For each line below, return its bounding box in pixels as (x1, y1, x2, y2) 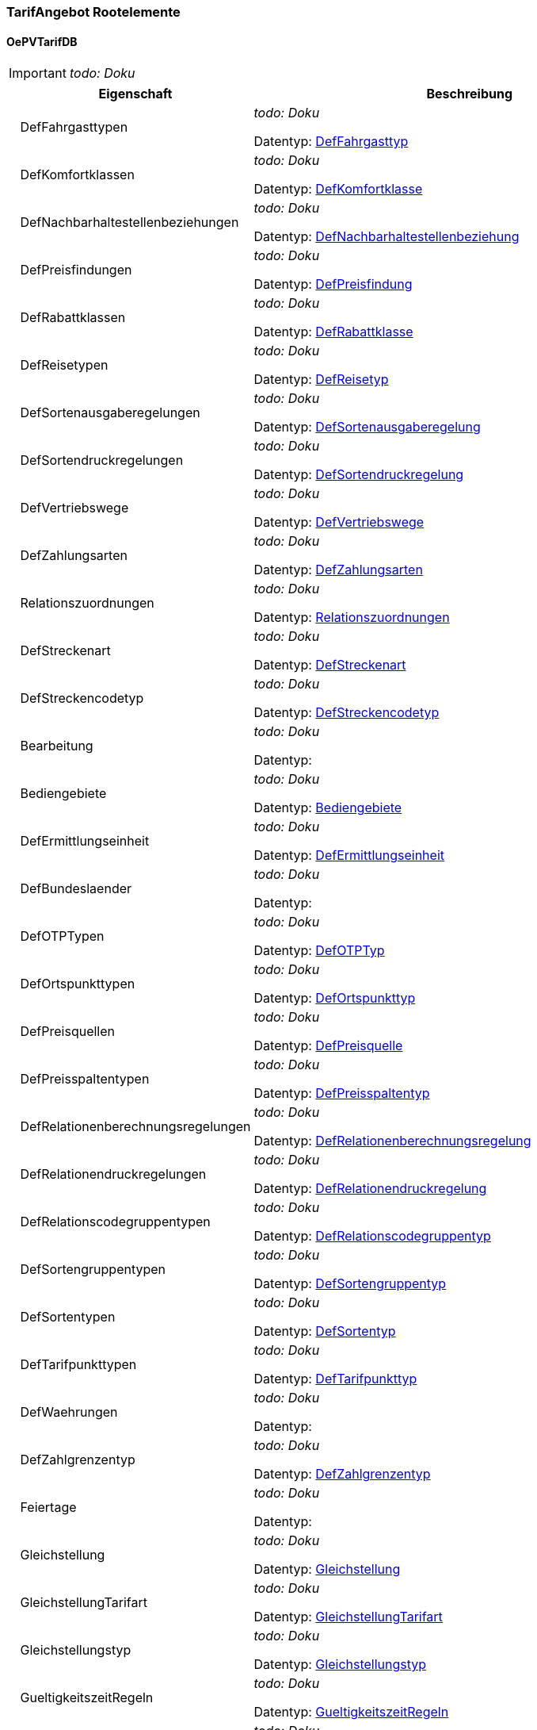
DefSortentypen (20, 1309, 116, 1325)
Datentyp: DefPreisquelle (253, 1038, 403, 1054)
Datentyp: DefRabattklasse (253, 324, 413, 340)
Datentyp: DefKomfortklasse (253, 181, 423, 198)
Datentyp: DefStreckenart (253, 657, 406, 673)
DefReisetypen (20, 357, 109, 374)
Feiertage (20, 1499, 77, 1516)
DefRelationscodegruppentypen (20, 1214, 211, 1230)
